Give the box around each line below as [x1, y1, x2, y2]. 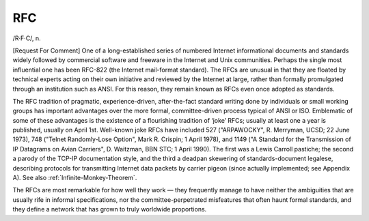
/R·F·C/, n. [12, 34, 41, 42]
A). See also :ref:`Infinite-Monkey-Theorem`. [12, 174, 137, 182]
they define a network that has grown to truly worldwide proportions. [12, 205, 207, 213]
